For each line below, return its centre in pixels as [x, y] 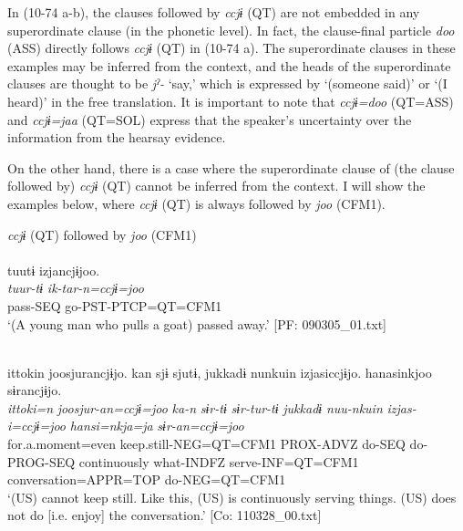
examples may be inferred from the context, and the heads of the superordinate [229, 65]
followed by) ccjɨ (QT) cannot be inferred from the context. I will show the [216, 186]
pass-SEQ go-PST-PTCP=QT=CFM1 [115, 305]
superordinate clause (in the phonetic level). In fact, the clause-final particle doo [231, 30]
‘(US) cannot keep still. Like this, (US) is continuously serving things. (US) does [232, 497]
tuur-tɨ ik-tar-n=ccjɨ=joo [76, 288]
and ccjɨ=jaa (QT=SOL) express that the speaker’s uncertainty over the [210, 119]
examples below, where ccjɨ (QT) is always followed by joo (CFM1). [196, 203]
